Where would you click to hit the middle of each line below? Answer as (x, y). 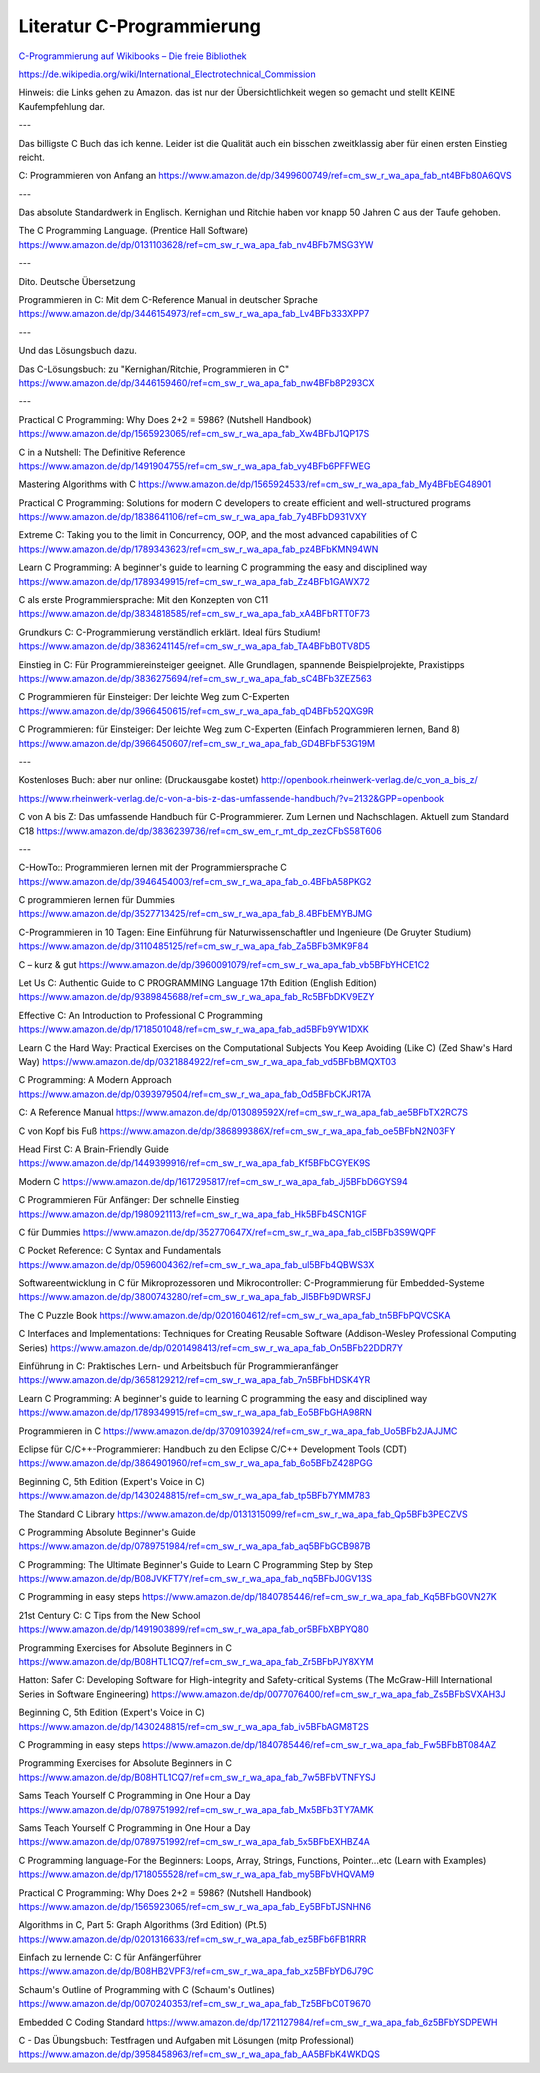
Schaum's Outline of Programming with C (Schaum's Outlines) (146, 1989)
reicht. (31, 157)
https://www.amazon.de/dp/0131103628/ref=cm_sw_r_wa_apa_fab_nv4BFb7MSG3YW (196, 244)
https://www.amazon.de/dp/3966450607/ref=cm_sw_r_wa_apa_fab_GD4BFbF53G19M (196, 743)
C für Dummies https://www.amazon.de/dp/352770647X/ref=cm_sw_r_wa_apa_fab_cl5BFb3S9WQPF (227, 1232)
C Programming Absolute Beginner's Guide (107, 1532)
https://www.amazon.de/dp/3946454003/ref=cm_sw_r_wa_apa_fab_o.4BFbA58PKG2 (195, 881)
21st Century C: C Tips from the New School (109, 1615)
